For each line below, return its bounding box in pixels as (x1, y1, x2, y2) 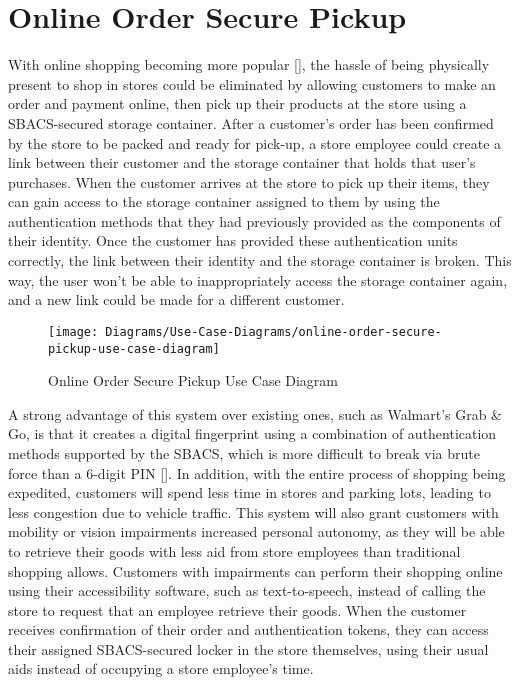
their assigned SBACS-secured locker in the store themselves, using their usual (8, 638, 489, 659)
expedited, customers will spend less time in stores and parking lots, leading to (8, 482, 491, 503)
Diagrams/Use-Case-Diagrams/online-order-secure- (105, 324, 442, 339)
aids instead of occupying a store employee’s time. (8, 658, 314, 679)
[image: (48, 324, 99, 339)
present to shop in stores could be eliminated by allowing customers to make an (8, 73, 496, 94)
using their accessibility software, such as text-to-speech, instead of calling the (8, 580, 486, 601)
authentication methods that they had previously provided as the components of (8, 210, 501, 231)
